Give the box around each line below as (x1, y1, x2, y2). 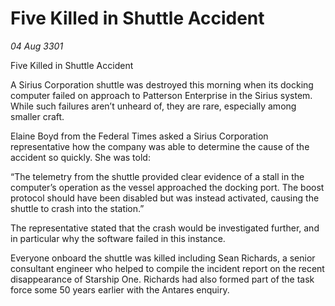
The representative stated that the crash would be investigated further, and (10, 222, 320, 234)
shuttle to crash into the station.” (10, 202, 145, 214)
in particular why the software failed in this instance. (10, 232, 226, 244)
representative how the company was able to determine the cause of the (10, 140, 310, 152)
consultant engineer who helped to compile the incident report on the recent (10, 262, 325, 274)
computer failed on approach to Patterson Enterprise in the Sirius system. (10, 89, 313, 101)
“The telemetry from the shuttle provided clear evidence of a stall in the (10, 170, 305, 182)
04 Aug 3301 (10, 40, 64, 52)
